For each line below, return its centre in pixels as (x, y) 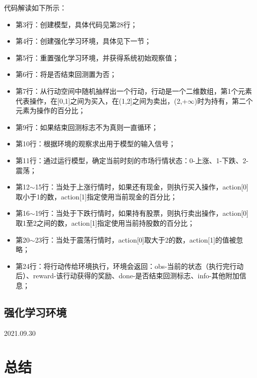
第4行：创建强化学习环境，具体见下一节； (83, 41)
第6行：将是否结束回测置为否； (66, 74)
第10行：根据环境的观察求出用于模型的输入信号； (96, 144)
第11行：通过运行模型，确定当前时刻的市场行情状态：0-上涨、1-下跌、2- (132, 160)
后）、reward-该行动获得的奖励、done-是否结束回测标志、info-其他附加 (128, 276)
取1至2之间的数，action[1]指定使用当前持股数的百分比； (105, 222)
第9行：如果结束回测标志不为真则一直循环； (87, 127)
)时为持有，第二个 (224, 100)
